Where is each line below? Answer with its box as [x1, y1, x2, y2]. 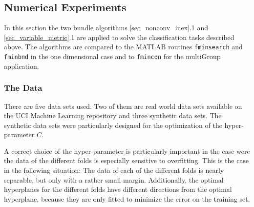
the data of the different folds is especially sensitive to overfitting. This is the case [4, 155, 249, 166]
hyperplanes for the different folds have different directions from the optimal [4, 184, 232, 194]
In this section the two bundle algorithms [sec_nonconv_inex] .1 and [4, 22, 209, 33]
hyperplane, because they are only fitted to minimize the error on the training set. [4, 193, 250, 204]
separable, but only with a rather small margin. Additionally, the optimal [4, 174, 224, 185]
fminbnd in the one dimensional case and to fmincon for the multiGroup [4, 51, 221, 62]
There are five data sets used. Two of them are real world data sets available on [4, 101, 242, 111]
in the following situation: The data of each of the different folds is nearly [4, 165, 224, 175]
